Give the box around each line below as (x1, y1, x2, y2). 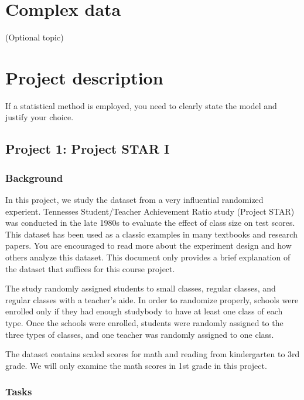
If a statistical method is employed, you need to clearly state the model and (5, 99, 277, 111)
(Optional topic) (5, 31, 64, 43)
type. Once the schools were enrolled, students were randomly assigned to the (5, 316, 283, 328)
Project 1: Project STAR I (5, 140, 170, 158)
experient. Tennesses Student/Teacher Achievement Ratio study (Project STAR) (5, 205, 295, 217)
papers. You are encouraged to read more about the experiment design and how (5, 239, 292, 252)
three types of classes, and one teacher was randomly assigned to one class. (5, 328, 274, 340)
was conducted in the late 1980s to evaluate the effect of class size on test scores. (5, 216, 295, 229)
